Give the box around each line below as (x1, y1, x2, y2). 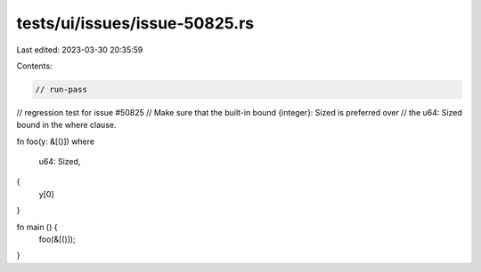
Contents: (16, 60, 53, 71)
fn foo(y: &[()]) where (16, 136, 95, 147)
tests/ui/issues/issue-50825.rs (16, 13, 254, 33)
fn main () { (16, 221, 58, 232)
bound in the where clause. (16, 120, 117, 131)
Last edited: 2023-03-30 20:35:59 (16, 44, 143, 55)
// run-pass (35, 84, 88, 94)
